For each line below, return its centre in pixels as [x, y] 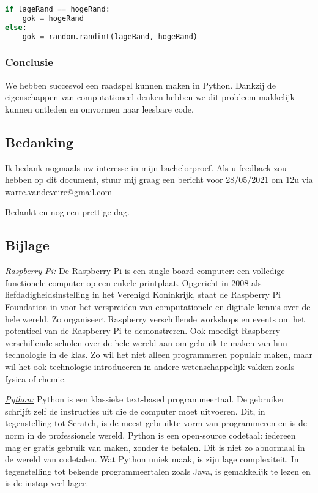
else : [16, 27]
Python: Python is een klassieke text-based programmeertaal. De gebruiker [145, 399]
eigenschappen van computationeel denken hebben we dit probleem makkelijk [150, 97]
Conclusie [29, 62]
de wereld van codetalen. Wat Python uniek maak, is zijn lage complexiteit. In [152, 459]
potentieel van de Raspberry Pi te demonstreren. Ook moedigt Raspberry [143, 331]
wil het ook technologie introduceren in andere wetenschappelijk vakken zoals [150, 367]
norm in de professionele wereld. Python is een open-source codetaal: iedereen [150, 435]
